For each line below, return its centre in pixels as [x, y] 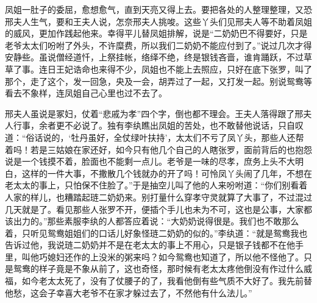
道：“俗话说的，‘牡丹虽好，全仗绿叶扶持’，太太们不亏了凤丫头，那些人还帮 [155, 137]
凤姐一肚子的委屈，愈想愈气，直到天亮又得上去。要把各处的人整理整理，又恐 [158, 9]
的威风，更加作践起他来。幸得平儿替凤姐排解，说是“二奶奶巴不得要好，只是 [156, 33]
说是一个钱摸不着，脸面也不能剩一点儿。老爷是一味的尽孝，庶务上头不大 [150, 161]
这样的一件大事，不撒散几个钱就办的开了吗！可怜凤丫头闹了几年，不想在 [167, 173]
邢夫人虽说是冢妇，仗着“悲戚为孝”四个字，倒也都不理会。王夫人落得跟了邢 [154, 113]
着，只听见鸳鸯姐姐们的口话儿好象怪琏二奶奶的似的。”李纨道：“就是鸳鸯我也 [156, 233]
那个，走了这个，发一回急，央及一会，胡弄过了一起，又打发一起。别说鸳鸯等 [158, 81]
